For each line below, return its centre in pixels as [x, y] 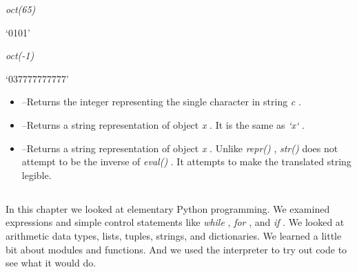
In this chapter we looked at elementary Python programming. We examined [168, 208]
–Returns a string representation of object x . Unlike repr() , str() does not [180, 148]
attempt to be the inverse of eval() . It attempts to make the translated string [186, 161]
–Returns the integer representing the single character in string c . [161, 102]
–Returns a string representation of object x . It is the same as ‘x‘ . [163, 124]
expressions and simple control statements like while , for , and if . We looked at [175, 222]
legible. [37, 175]
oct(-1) [20, 55]
